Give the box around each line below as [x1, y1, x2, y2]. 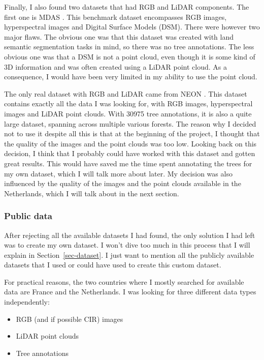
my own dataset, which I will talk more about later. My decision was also [4, 168, 233, 178]
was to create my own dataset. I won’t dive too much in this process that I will [4, 239, 250, 250]
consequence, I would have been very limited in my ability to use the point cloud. [4, 71, 257, 82]
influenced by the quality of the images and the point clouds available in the [4, 178, 241, 189]
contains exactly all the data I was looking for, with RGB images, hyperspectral [4, 98, 253, 109]
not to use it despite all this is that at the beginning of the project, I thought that [4, 128, 260, 139]
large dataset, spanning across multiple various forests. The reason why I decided [4, 118, 256, 129]
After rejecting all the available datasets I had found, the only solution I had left [4, 229, 255, 240]
